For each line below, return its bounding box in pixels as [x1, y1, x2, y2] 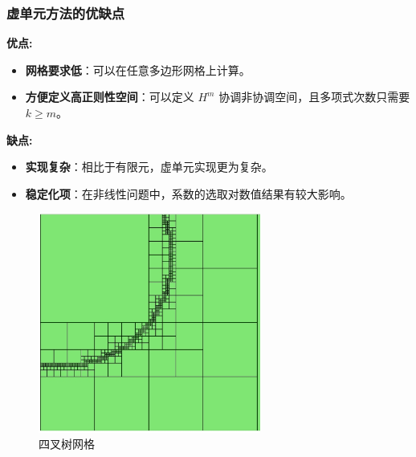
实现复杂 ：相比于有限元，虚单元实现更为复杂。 [25, 158, 273, 175]
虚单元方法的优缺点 [6, 2, 125, 22]
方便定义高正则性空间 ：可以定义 [25, 88, 194, 105]
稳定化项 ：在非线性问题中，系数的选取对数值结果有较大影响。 [25, 185, 352, 202]
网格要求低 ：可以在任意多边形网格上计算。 [25, 61, 251, 78]
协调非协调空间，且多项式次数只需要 [218, 88, 410, 105]
